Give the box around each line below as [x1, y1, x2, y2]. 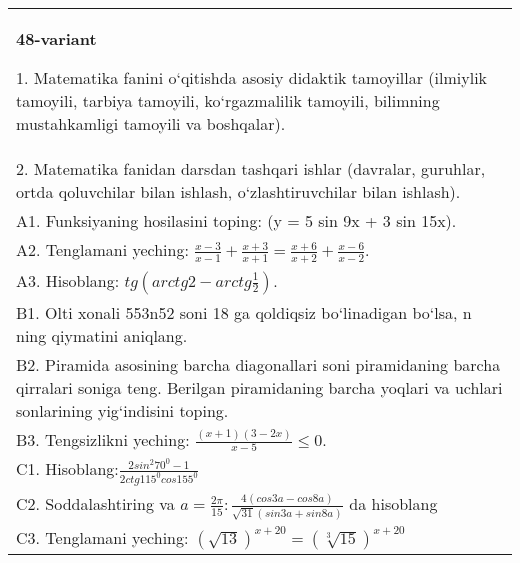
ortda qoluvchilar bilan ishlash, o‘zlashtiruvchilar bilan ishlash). [16, 180, 461, 203]
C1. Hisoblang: [16, 457, 119, 481]
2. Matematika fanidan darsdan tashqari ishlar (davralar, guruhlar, [16, 157, 486, 180]
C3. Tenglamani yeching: [16, 525, 189, 549]
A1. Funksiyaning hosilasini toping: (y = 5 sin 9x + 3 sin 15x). [16, 209, 457, 232]
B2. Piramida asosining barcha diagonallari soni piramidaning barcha [16, 352, 501, 376]
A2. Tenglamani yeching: [16, 238, 189, 261]
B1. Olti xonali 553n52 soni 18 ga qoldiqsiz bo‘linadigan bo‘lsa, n [16, 300, 472, 324]
